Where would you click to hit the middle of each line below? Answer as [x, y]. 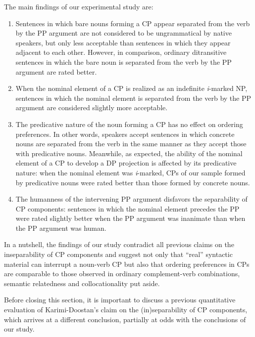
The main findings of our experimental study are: [79, 6]
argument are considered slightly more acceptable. [92, 107]
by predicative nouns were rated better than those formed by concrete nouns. [133, 182]
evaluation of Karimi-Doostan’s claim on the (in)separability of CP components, [126, 310]
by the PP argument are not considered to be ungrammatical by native [124, 33]
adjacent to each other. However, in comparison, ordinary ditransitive [121, 52]
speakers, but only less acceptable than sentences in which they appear [123, 42]
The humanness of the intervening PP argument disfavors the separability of [131, 199]
